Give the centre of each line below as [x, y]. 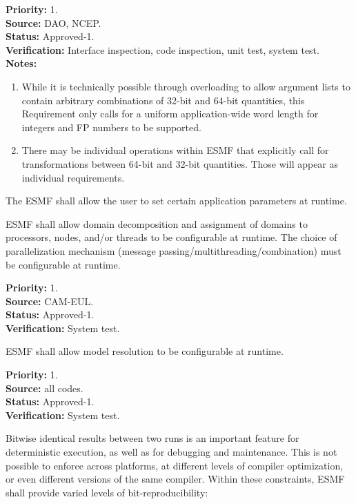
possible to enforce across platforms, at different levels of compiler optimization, [175, 465]
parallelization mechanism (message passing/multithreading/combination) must [174, 250]
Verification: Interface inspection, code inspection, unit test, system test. [162, 49]
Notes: [21, 63]
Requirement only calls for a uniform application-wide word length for [170, 114]
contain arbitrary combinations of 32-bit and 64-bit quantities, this [163, 100]
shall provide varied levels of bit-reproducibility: [107, 492]
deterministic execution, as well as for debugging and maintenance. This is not [171, 452]
